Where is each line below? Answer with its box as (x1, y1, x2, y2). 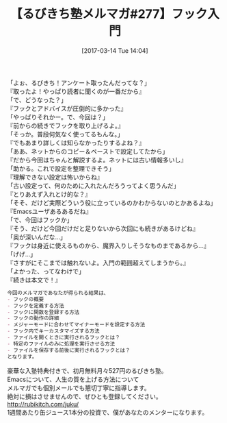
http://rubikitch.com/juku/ (7, 400, 79, 408)
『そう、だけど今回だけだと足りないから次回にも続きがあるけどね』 (7, 224, 199, 232)
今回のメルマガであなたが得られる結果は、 (7, 289, 109, 296)
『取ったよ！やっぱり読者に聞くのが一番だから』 (7, 87, 145, 95)
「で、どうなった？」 (7, 95, 67, 104)
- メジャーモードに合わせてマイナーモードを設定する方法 (7, 322, 146, 328)
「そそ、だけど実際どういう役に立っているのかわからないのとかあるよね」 (7, 198, 217, 206)
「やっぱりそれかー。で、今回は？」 (7, 112, 109, 121)
